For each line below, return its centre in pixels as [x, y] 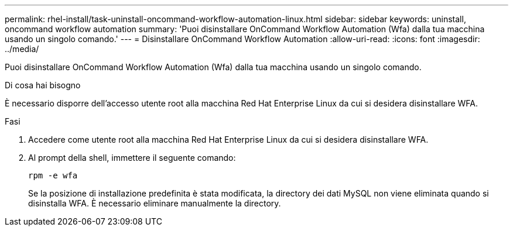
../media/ [22, 49]
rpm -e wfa [53, 175]
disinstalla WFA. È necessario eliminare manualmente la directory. [155, 203]
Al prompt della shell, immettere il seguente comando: [132, 158]
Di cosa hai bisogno [43, 85]
